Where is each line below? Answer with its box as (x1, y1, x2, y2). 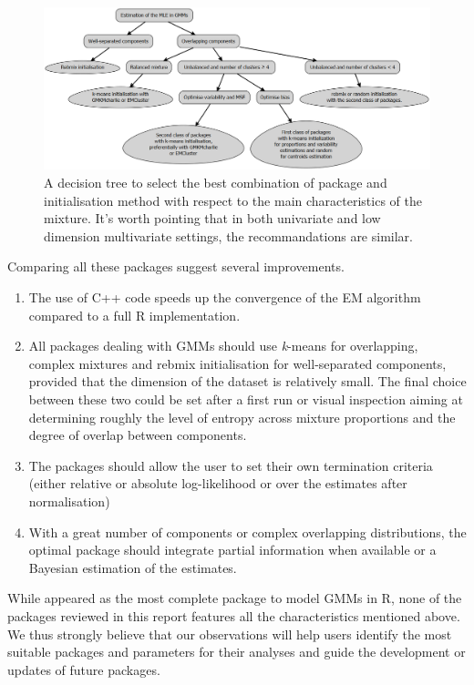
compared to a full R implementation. (28, 305, 241, 324)
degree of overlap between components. (28, 425, 247, 445)
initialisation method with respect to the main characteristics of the (44, 190, 422, 210)
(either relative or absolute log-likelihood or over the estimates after (28, 474, 407, 493)
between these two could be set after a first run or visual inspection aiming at (28, 389, 463, 408)
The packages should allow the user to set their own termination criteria (28, 455, 433, 475)
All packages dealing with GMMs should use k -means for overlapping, (28, 336, 418, 355)
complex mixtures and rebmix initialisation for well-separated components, (28, 353, 447, 373)
